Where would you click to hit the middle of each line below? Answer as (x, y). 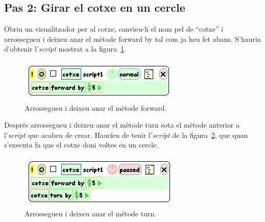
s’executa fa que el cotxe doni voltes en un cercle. (81, 145)
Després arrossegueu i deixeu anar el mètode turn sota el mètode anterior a (122, 125)
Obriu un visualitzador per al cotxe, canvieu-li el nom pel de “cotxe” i (114, 29)
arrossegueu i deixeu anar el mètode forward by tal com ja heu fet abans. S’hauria (132, 39)
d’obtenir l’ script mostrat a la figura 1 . (65, 49)
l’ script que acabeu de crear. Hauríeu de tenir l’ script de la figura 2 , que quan (126, 134)
